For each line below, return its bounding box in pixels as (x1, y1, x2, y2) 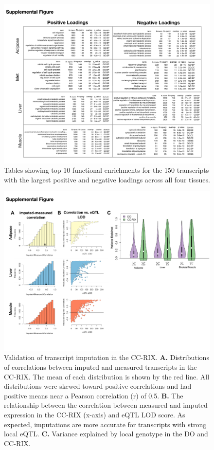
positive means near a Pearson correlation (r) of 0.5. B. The (4, 390, 183, 400)
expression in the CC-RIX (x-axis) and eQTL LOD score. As (4, 409, 185, 419)
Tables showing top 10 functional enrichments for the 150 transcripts (4, 165, 209, 175)
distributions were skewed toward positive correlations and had (4, 381, 192, 391)
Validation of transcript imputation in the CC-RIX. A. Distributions (4, 352, 209, 362)
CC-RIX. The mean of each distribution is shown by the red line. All (4, 371, 210, 381)
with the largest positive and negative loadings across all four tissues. (4, 174, 210, 184)
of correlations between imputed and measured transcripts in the (4, 362, 197, 372)
